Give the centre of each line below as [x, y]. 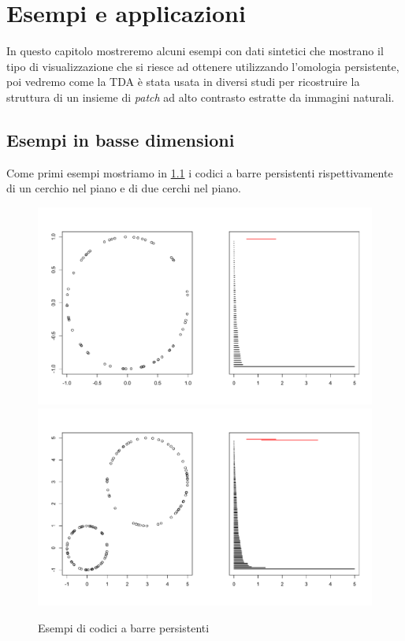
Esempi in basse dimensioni [121, 139]
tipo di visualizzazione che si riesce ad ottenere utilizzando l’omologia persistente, [203, 66]
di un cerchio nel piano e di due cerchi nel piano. [124, 188]
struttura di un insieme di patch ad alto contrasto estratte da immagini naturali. [201, 97]
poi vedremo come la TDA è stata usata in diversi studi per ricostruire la [183, 82]
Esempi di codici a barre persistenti [124, 628]
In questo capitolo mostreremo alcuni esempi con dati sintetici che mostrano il [195, 51]
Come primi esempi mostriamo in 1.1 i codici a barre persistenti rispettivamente [200, 172]
